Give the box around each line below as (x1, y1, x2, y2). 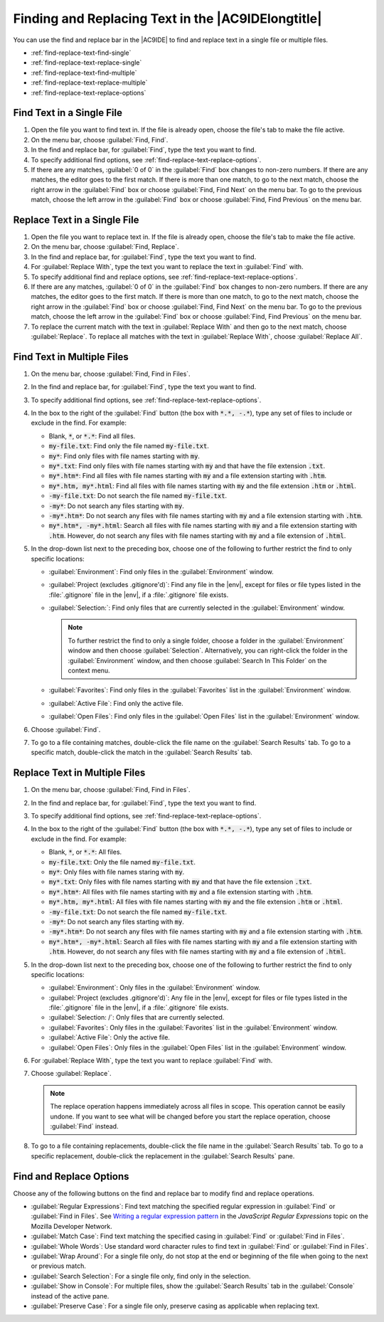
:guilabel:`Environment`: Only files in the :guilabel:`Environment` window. (48, 983, 261, 992)
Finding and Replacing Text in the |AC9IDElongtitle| (13, 11, 323, 26)
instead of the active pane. (31, 1291, 110, 1300)
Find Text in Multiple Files (13, 351, 129, 363)
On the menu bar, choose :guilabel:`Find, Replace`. (31, 243, 179, 251)
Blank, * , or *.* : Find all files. (48, 431, 136, 440)
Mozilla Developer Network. (31, 1222, 113, 1230)
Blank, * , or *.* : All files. (48, 847, 122, 857)
